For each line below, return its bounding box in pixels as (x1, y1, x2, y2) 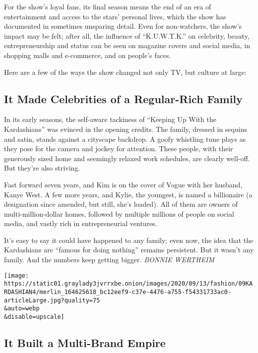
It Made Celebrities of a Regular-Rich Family (4, 91, 243, 106)
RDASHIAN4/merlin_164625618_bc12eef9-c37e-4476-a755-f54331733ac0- (4, 288, 232, 295)
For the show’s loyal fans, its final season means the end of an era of (4, 1, 211, 11)
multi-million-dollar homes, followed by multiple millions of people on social (4, 208, 234, 219)
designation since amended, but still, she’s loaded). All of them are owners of (4, 199, 238, 209)
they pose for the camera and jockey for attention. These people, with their (4, 143, 233, 154)
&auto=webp (4, 305, 40, 312)
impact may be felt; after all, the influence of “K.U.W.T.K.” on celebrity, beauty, (4, 30, 250, 41)
